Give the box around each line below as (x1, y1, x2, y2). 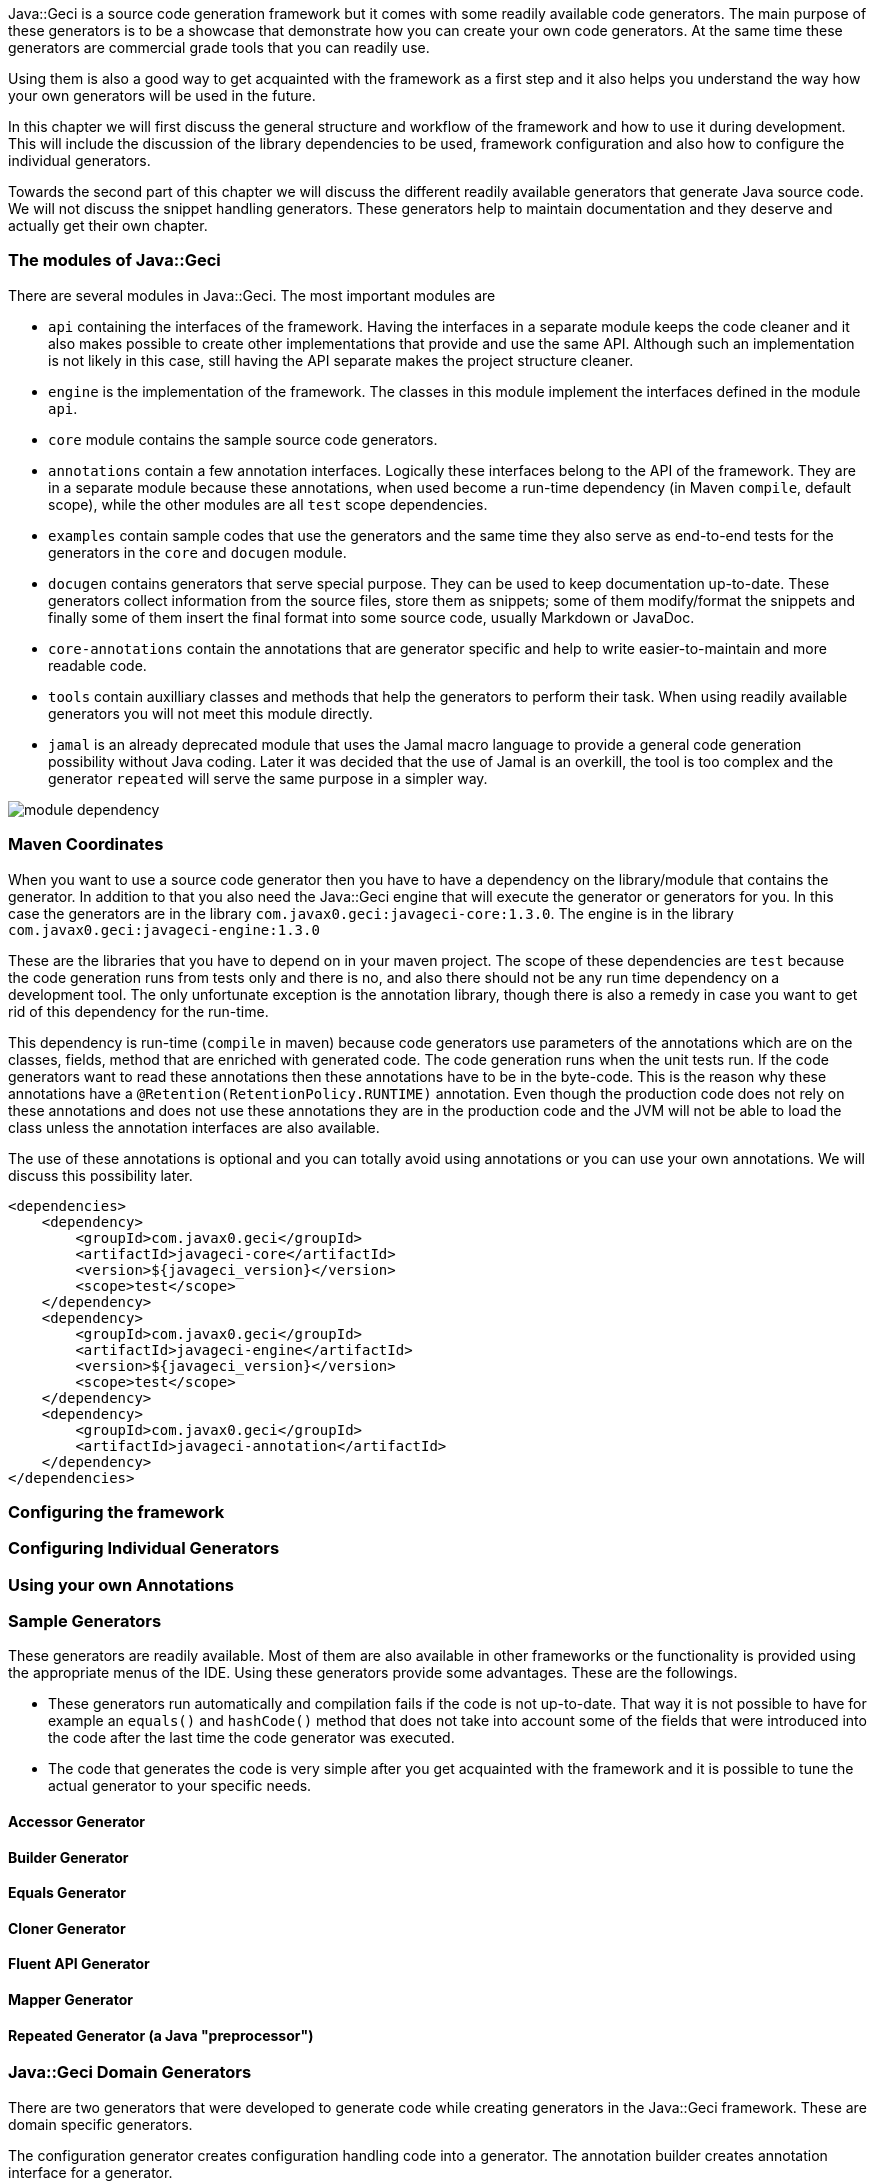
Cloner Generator (8, 1919, 126, 1937)
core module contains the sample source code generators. (48, 430, 438, 448)
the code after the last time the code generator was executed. (48, 1729, 455, 1747)
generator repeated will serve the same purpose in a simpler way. (48, 769, 488, 787)
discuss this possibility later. (8, 1166, 193, 1184)
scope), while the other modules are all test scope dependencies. (48, 495, 488, 513)
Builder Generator (8, 1848, 129, 1866)
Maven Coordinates (8, 834, 164, 855)
